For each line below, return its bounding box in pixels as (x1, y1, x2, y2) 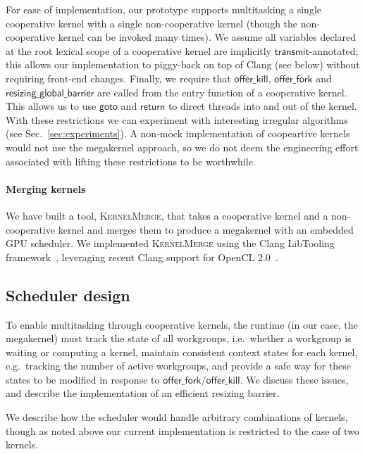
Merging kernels (6, 181, 86, 196)
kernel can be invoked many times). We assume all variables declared (58, 30, 357, 44)
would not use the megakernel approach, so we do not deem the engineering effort (6, 139, 359, 154)
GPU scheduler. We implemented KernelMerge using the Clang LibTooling (6, 236, 335, 251)
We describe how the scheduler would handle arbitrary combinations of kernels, (6, 410, 348, 424)
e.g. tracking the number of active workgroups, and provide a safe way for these (6, 358, 352, 373)
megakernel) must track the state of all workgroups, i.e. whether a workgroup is (6, 331, 352, 346)
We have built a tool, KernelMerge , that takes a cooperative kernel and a (6, 208, 328, 222)
